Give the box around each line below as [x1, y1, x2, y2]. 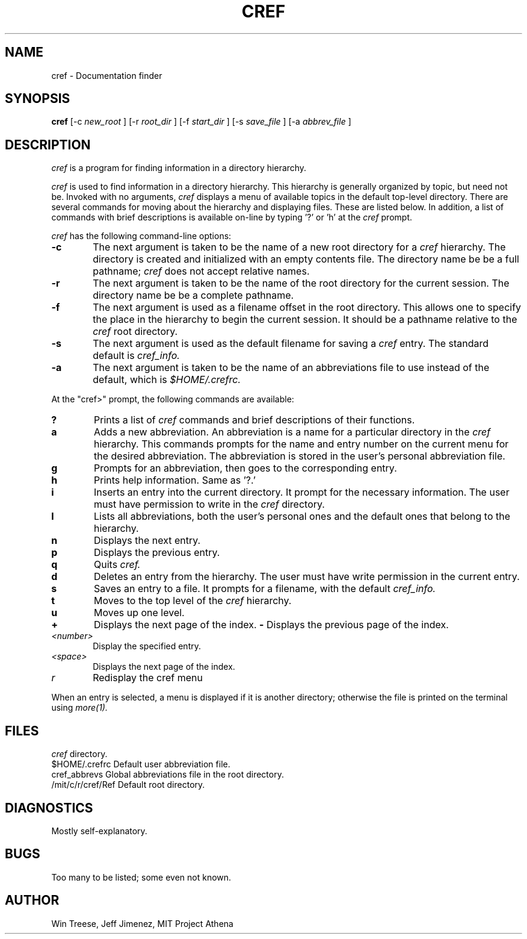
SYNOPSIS [5, 91, 70, 107]
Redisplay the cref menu [93, 672, 203, 684]
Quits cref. [94, 558, 141, 571]
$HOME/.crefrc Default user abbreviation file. [51, 759, 230, 770]
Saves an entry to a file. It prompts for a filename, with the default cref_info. [94, 582, 436, 595]
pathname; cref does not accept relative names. [93, 265, 310, 278]
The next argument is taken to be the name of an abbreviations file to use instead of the [93, 361, 490, 374]
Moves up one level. [94, 607, 185, 619]
